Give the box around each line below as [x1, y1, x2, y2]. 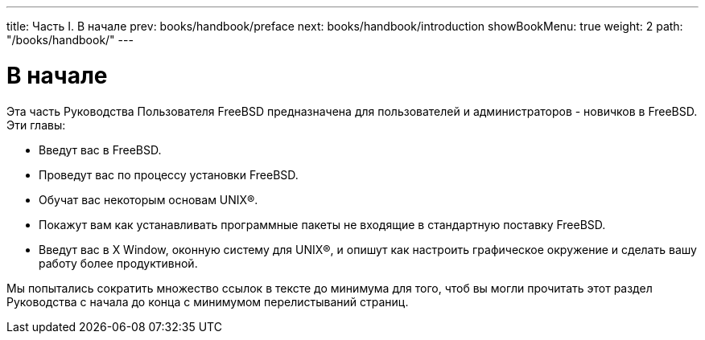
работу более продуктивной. [39, 256, 198, 270]
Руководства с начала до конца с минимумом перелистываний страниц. [6, 294, 409, 309]
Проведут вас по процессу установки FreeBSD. [39, 167, 299, 182]
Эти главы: [6, 117, 66, 132]
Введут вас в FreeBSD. [39, 142, 162, 157]
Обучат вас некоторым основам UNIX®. [39, 192, 258, 207]
